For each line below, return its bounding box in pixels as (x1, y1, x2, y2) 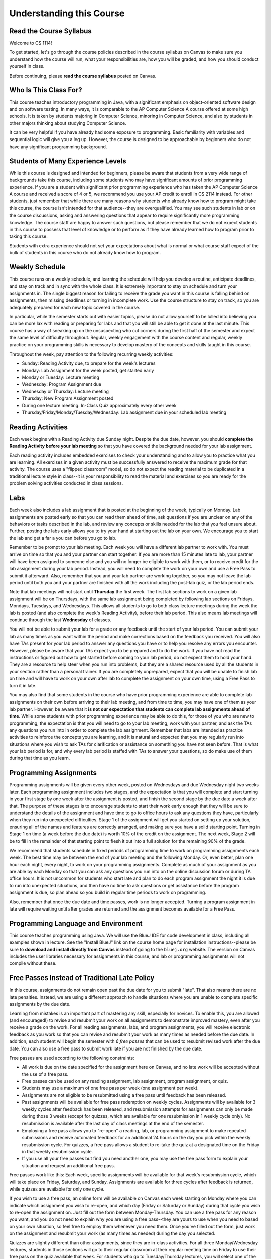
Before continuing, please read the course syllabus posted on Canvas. (9, 73, 157, 79)
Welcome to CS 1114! (9, 40, 52, 46)
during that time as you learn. (9, 755, 70, 761)
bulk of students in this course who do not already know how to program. (9, 250, 161, 256)
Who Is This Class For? (9, 86, 82, 94)
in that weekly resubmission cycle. (22, 1148, 93, 1154)
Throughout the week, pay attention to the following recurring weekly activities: (9, 351, 174, 357)
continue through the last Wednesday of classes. (9, 617, 111, 623)
